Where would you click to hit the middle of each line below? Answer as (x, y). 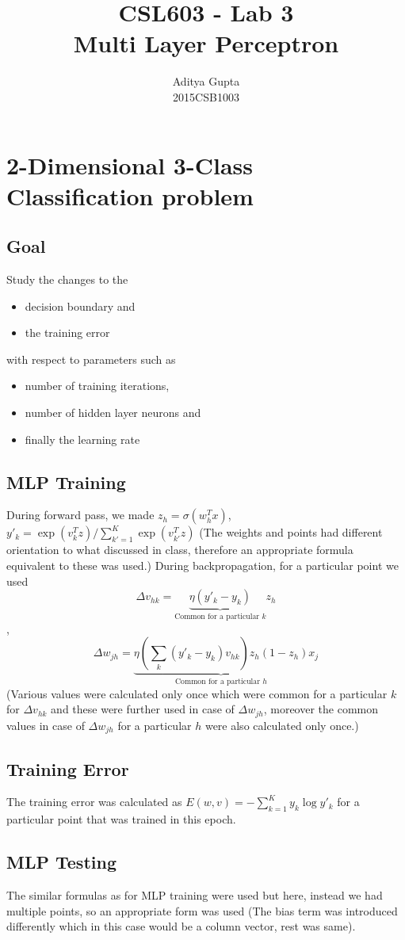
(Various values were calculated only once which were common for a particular (197, 693)
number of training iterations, (97, 386)
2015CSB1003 (206, 96)
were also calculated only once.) (282, 725)
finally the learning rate (82, 439)
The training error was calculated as (94, 802)
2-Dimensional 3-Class (130, 164)
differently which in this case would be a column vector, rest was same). (181, 926)
